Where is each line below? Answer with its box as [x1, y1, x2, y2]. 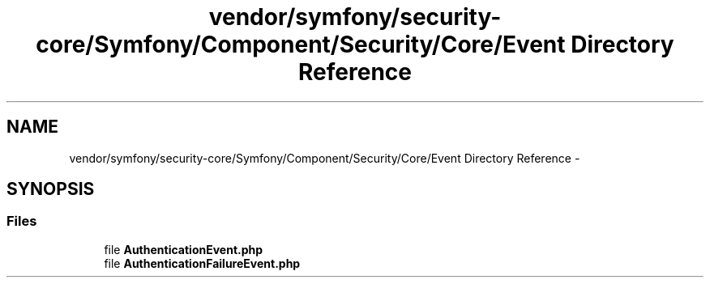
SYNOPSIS [6, 179, 95, 200]
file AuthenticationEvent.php [104, 242, 263, 256]
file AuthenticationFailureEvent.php [104, 256, 301, 270]
